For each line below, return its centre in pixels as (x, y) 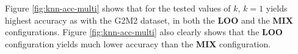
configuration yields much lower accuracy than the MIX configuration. (138, 43)
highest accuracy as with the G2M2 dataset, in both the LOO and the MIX (149, 20)
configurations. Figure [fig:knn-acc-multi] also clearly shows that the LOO (144, 32)
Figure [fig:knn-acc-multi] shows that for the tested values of (118, 8)
